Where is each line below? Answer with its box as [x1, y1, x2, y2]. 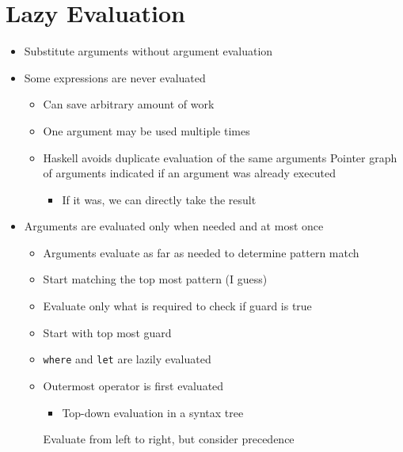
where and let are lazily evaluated [43, 351, 211, 367]
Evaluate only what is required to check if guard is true [43, 298, 312, 314]
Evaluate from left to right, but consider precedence [43, 431, 295, 447]
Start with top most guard [43, 324, 172, 340]
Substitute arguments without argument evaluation [24, 43, 273, 59]
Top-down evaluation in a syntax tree [62, 404, 244, 420]
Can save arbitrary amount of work [43, 96, 215, 112]
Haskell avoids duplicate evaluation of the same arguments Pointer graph [43, 149, 397, 165]
